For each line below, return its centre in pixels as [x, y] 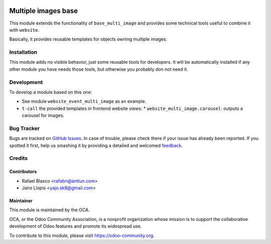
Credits [18, 158]
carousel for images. [43, 115]
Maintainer [21, 201]
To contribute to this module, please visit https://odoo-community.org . [82, 235]
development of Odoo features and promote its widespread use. [76, 226]
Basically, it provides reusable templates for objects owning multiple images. [88, 39]
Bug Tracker [25, 128]
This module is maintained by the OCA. [49, 210]
